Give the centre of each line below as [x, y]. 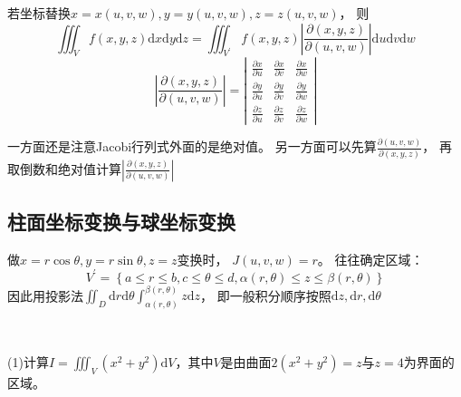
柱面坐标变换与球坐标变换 [121, 222]
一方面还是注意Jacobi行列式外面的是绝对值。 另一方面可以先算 [192, 146]
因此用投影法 [45, 295]
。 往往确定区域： [370, 259]
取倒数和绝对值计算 [64, 168]
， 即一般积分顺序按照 [265, 295]
